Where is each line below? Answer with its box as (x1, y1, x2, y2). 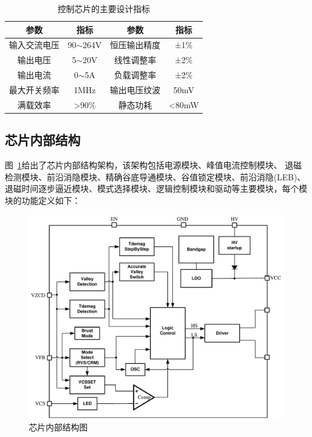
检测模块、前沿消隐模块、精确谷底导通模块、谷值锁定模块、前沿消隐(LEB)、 (5, 170, 306, 183)
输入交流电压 (9, 38, 59, 51)
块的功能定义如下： (5, 194, 80, 206)
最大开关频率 (9, 83, 59, 96)
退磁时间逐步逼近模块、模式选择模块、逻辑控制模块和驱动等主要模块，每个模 (5, 182, 307, 195)
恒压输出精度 (110, 38, 161, 51)
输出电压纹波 (110, 83, 161, 96)
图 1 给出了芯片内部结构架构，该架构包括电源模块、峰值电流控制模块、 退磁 (5, 159, 302, 171)
